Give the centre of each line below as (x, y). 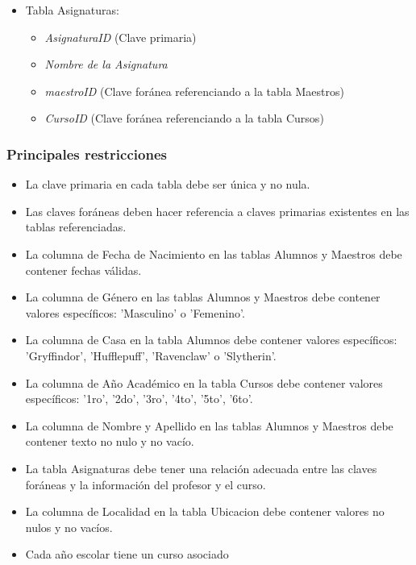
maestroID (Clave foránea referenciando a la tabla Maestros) (194, 91)
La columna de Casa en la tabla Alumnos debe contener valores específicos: (211, 340)
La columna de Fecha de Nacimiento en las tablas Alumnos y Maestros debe (214, 253)
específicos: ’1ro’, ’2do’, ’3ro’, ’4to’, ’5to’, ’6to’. (139, 399)
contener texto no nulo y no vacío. (110, 441)
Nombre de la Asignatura (106, 64)
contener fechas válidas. (83, 270)
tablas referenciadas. (76, 227)
